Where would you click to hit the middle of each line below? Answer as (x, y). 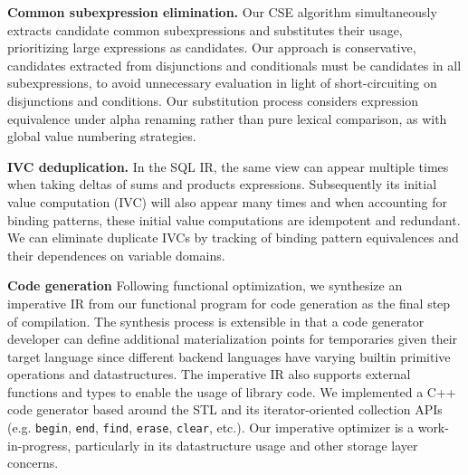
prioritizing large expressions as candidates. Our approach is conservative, (212, 47)
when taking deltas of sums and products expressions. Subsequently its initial (222, 184)
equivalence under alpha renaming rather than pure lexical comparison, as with (227, 118)
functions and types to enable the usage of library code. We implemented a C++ (232, 391)
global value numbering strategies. (102, 136)
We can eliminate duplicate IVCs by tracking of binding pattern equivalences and (233, 237)
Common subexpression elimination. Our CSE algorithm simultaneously (222, 12)
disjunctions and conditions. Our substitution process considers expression (213, 100)
